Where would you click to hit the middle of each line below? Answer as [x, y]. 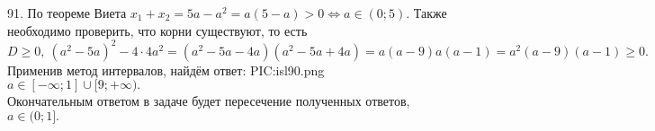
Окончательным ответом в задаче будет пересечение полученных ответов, [209, 101]
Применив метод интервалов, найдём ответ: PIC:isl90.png [166, 70]
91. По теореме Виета [67, 13]
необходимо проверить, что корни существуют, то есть [157, 30]
